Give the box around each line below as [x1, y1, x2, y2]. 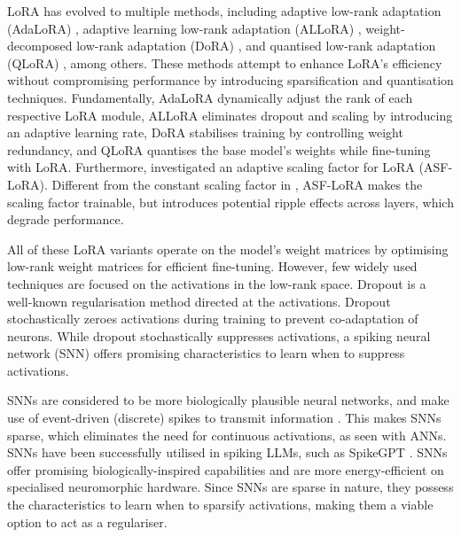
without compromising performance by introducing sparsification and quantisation [7, 71, 454, 89]
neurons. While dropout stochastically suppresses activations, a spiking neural [7, 326, 431, 345]
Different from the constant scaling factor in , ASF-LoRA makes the [51, 175, 423, 193]
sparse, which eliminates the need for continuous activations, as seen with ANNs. [7, 425, 447, 444]
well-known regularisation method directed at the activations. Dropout [7, 292, 391, 310]
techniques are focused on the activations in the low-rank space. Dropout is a [7, 274, 426, 292]
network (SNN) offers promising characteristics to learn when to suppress [7, 344, 405, 362]
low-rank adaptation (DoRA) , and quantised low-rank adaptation [76, 36, 436, 55]
